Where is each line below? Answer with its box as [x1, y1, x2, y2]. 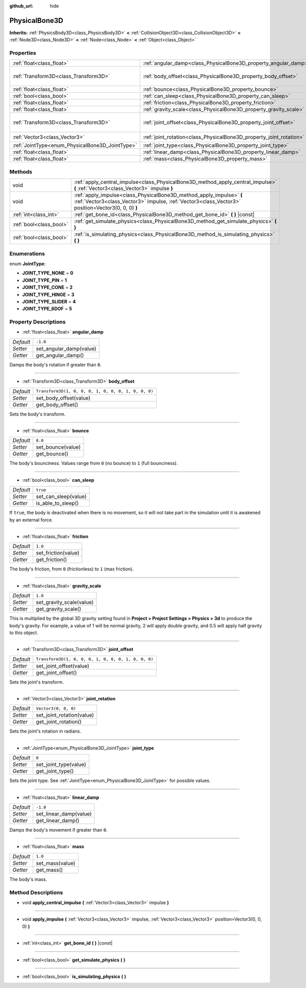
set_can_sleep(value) [36, 493, 87, 500]
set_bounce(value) [36, 444, 81, 451]
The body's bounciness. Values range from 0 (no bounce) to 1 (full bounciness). [9, 460, 178, 466]
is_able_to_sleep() [36, 500, 79, 507]
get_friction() [36, 556, 67, 563]
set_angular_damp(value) [36, 345, 96, 352]
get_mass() [36, 866, 63, 873]
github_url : [9, 3, 33, 9]
